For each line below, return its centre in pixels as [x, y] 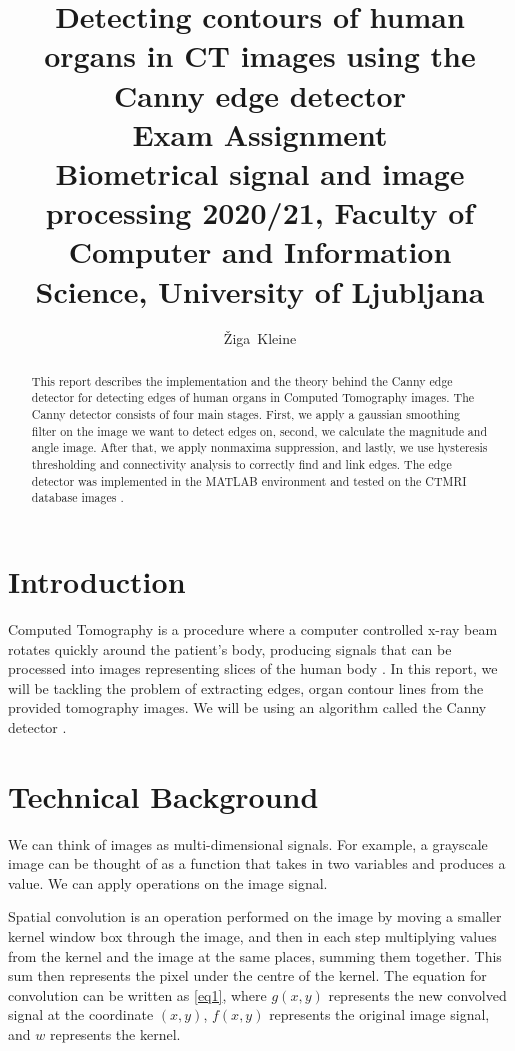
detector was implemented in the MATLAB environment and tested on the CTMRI [249, 480]
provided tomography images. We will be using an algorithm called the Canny [247, 707]
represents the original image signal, [379, 1014]
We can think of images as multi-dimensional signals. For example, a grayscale [248, 843]
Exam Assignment [260, 133]
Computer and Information [260, 251]
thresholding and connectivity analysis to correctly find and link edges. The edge [241, 464]
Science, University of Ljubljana [260, 290]
